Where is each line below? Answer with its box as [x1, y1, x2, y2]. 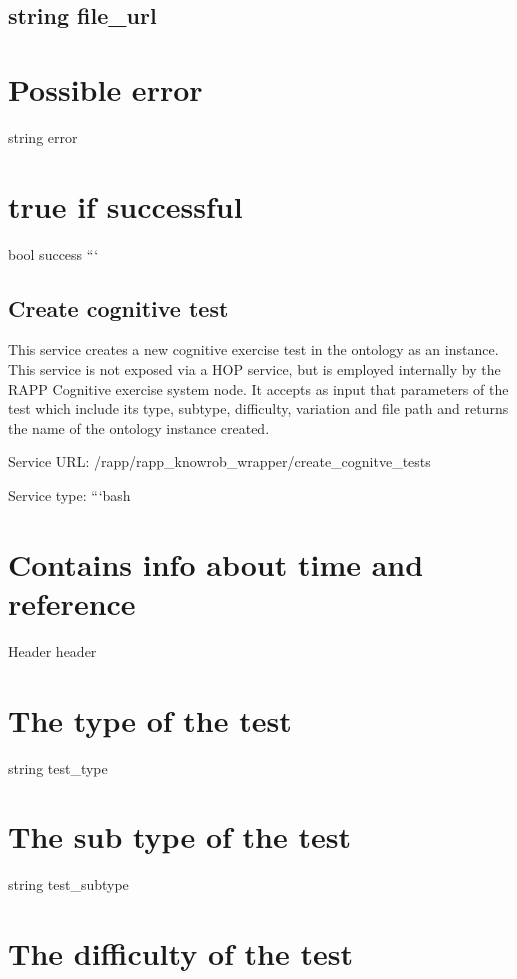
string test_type [8, 757, 108, 778]
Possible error [8, 68, 203, 109]
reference [8, 582, 136, 623]
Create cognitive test [8, 292, 229, 323]
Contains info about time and [8, 543, 424, 584]
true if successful [8, 185, 243, 226]
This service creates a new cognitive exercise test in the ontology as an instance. [8, 339, 499, 360]
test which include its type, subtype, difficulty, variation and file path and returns [8, 398, 509, 419]
